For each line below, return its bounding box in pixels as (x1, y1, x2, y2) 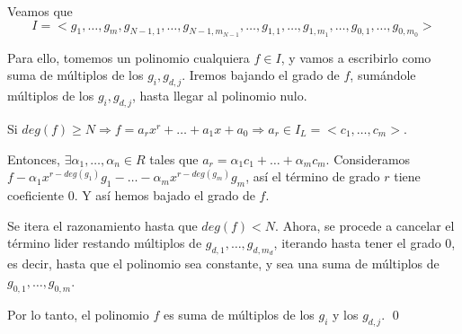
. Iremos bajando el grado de (182, 66, 340, 84)
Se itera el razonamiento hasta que (7, 215, 198, 234)
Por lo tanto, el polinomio (7, 304, 149, 323)
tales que (149, 149, 199, 168)
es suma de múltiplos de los (163, 304, 315, 323)
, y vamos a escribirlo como (280, 48, 431, 66)
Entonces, (7, 149, 60, 168)
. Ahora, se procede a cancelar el (275, 215, 455, 234)
